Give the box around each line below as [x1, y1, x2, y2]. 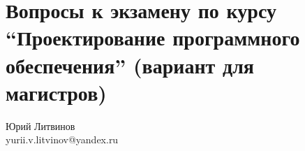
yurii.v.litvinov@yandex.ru [6, 132, 119, 147]
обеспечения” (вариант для [6, 50, 255, 79]
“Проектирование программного [6, 23, 300, 52]
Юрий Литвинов [6, 118, 75, 133]
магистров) [6, 78, 107, 106]
